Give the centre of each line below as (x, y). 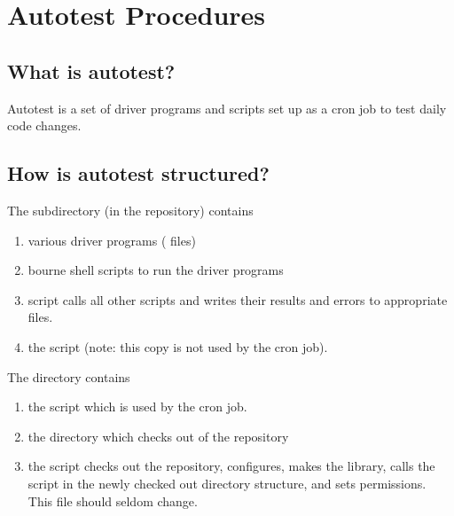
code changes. (44, 125)
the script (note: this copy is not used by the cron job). (178, 346)
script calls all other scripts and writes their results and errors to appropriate (238, 299)
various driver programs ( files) (112, 240)
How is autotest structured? (138, 173)
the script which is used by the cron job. (137, 407)
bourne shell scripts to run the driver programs (156, 270)
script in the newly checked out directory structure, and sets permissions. (227, 483)
